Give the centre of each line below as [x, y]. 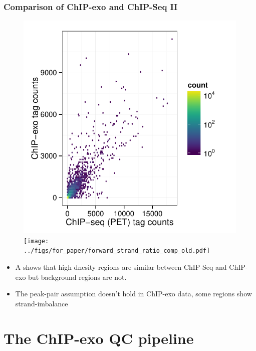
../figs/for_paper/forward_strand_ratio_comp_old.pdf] [117, 251]
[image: [36, 241]
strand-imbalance [42, 303]
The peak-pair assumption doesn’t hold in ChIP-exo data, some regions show [134, 294]
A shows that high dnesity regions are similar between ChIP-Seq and [121, 267]
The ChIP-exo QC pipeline [99, 338]
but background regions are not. [77, 277]
